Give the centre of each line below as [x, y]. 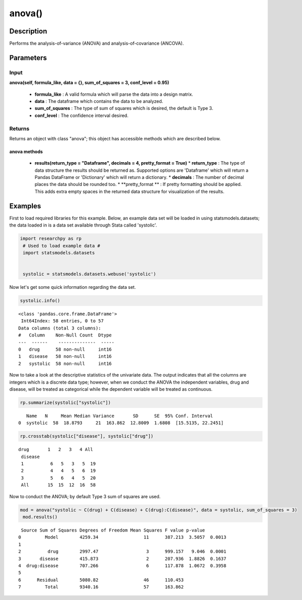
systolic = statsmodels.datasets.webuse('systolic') [90, 274]
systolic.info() [40, 301]
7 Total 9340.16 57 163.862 [101, 587]
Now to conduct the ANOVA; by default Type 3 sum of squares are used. [85, 496]
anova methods [26, 152]
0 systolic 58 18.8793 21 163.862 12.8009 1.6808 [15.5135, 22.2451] [121, 423]
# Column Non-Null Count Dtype [65, 335]
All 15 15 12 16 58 [58, 485]
